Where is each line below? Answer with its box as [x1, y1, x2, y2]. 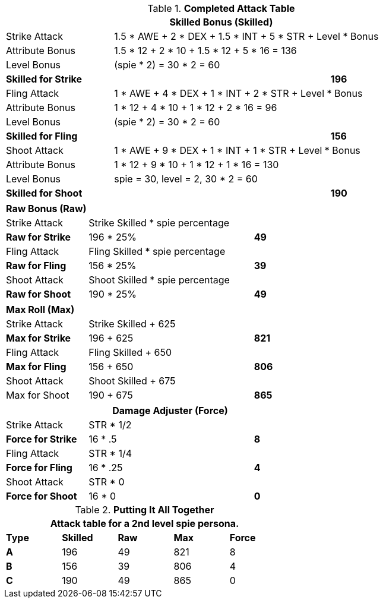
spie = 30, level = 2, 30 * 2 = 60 [114, 173, 258, 185]
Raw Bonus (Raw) [6, 203, 87, 214]
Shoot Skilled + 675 [88, 375, 176, 387]
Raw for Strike [6, 231, 71, 243]
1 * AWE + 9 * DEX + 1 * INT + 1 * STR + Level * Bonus [114, 144, 360, 156]
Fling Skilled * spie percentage [88, 245, 226, 257]
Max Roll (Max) [6, 304, 75, 315]
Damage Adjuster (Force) [112, 405, 228, 416]
